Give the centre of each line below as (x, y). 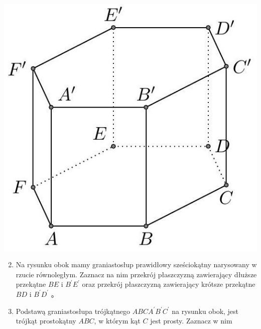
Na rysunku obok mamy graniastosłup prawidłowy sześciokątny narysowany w (136, 264)
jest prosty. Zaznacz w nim (191, 321)
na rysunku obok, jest (205, 311)
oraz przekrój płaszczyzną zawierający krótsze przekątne (169, 284)
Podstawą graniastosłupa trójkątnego (73, 311)
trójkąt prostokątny (46, 321)
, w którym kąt (117, 321)
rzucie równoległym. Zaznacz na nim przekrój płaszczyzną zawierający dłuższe (136, 274)
